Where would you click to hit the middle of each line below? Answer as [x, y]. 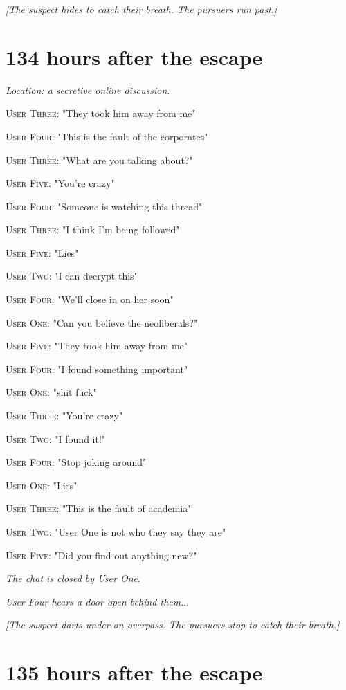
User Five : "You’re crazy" [60, 183]
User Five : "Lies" [42, 252]
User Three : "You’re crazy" [64, 416]
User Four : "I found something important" [97, 369]
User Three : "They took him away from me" [101, 113]
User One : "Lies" [42, 485]
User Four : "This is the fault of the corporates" [107, 136]
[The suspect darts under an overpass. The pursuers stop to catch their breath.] [173, 625]
